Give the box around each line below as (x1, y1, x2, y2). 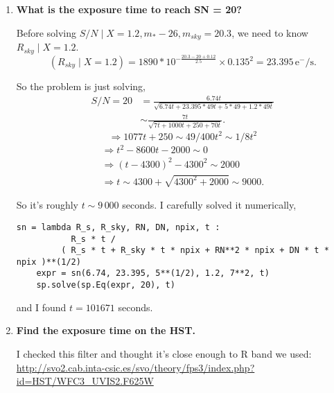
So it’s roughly (16, 198, 78, 212)
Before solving (16, 25, 77, 40)
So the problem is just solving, (16, 79, 146, 94)
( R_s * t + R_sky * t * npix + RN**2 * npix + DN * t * (61, 245, 329, 256)
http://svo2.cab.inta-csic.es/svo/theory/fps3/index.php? (16, 360, 255, 374)
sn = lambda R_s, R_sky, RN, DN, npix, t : (16, 222, 220, 232)
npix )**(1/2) (16, 256, 81, 267)
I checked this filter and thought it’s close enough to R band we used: (16, 346, 312, 360)
